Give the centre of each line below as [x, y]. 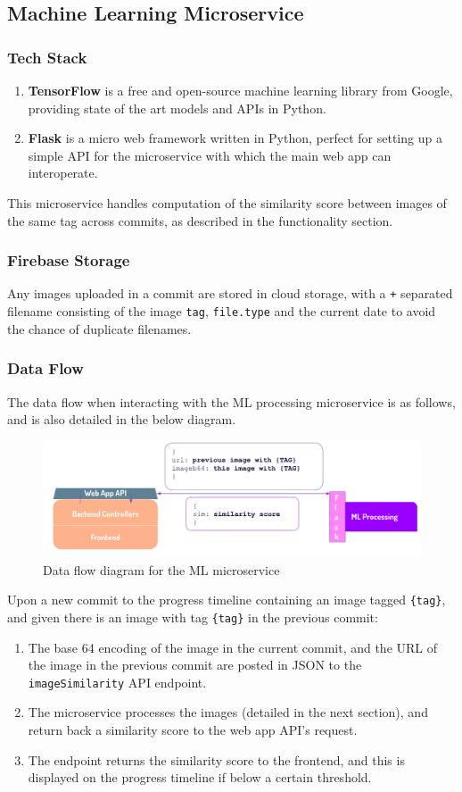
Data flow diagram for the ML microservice [161, 569]
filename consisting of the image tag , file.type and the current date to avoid [222, 311]
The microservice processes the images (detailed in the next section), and [228, 712]
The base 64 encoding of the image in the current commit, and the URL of [233, 647]
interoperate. [63, 173]
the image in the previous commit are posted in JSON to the [195, 665]
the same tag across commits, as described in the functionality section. [200, 220]
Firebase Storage [69, 260]
